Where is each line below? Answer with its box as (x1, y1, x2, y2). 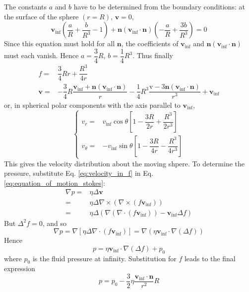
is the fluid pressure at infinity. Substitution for (32, 253, 177, 263)
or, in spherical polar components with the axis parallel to (4, 99, 181, 110)
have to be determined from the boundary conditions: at (73, 1, 245, 11)
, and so (42, 218, 67, 228)
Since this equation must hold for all (4, 38, 115, 49)
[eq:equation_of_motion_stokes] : (4, 177, 105, 188)
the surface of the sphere (4, 11, 79, 21)
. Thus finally (132, 50, 173, 61)
